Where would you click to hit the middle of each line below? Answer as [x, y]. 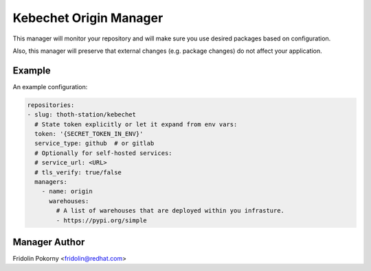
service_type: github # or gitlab [94, 143]
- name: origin [67, 191]
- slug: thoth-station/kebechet [82, 115]
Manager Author [49, 242]
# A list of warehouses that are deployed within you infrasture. [170, 211]
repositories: [51, 105]
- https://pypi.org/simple [101, 220]
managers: [51, 181]
